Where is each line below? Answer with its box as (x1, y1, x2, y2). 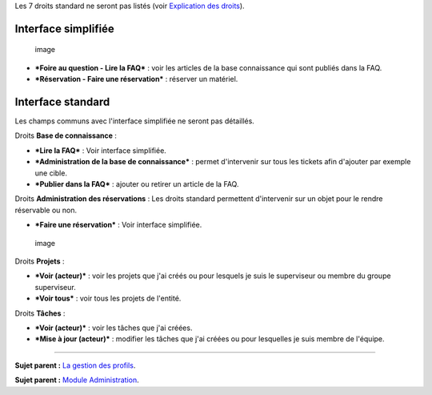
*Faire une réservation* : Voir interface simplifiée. (34, 220, 202, 230)
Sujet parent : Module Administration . (14, 375, 139, 385)
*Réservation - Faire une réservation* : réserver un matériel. (34, 75, 238, 84)
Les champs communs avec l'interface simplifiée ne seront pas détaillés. (14, 116, 255, 126)
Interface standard (14, 95, 110, 108)
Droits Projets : (14, 256, 65, 266)
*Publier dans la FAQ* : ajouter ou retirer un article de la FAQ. (34, 179, 239, 189)
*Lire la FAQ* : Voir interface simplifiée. (34, 145, 167, 155)
